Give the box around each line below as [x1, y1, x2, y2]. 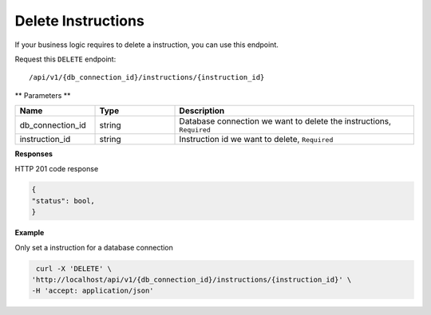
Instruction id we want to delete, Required [179, 134, 334, 145]
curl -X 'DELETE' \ [36, 264, 112, 273]
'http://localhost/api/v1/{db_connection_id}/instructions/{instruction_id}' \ [31, 275, 352, 285]
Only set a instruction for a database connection [14, 242, 173, 252]
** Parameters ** [14, 90, 71, 100]
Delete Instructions [14, 12, 145, 30]
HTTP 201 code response [14, 163, 99, 173]
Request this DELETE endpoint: [14, 54, 117, 64]
